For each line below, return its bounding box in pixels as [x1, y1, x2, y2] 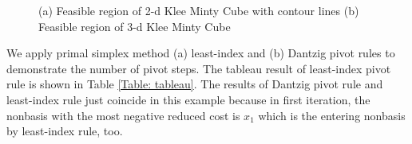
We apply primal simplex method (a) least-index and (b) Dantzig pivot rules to [6, 45, 395, 61]
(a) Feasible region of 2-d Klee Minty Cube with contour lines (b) [38, 2, 359, 18]
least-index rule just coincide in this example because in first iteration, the [6, 91, 370, 107]
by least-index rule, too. [6, 123, 123, 139]
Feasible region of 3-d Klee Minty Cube [38, 18, 231, 34]
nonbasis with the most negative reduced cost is [6, 107, 240, 123]
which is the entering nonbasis [258, 107, 406, 123]
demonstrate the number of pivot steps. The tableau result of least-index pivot [6, 60, 391, 76]
